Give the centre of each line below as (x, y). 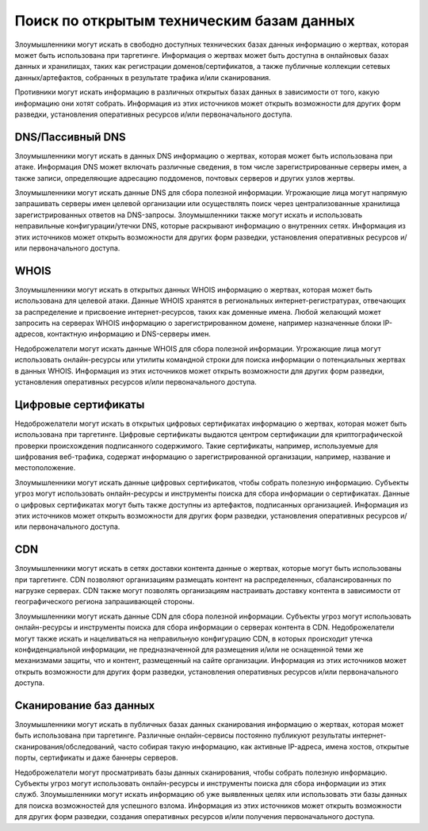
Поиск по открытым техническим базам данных (185, 21)
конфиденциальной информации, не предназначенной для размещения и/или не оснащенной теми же (189, 649)
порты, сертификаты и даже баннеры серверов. (96, 758)
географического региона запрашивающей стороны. (105, 602)
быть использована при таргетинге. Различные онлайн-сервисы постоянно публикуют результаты (183, 735)
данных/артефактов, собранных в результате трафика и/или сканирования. (143, 77)
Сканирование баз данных (85, 705)
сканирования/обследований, (65, 746)
